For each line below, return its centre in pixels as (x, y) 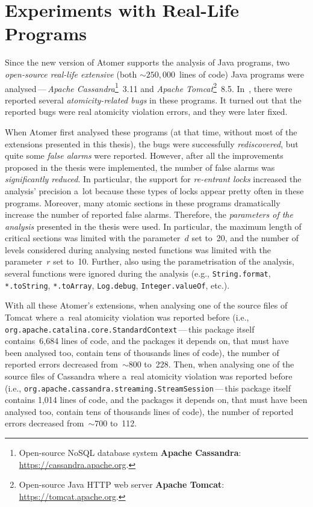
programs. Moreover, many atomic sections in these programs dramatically (143, 202)
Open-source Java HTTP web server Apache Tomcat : (122, 484)
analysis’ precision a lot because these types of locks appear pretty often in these (154, 190)
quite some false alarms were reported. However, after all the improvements (144, 155)
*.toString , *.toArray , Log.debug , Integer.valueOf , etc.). (117, 285)
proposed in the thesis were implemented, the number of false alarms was (140, 167)
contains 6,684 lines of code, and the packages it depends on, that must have (147, 341)
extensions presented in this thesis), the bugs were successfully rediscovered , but (152, 143)
